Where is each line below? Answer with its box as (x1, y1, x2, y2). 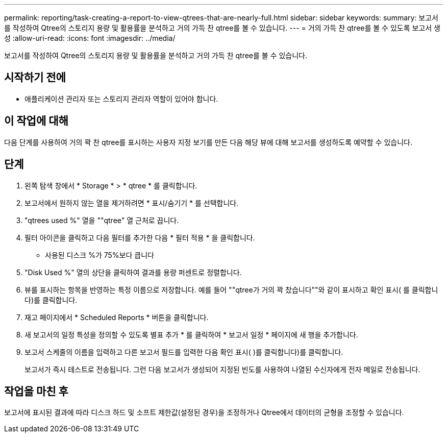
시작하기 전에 (4, 71, 66, 84)
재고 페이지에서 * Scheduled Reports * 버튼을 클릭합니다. (24, 312, 209, 322)
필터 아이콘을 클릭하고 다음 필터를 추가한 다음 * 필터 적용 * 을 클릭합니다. (24, 233, 255, 242)
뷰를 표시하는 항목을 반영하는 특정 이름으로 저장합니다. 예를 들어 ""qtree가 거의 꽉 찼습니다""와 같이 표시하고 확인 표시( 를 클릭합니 (24, 285, 438, 294)
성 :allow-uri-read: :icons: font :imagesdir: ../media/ (4, 34, 176, 42)
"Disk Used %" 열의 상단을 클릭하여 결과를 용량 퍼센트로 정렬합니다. (24, 268, 242, 277)
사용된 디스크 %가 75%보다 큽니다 (45, 250, 154, 259)
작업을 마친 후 (4, 384, 68, 398)
